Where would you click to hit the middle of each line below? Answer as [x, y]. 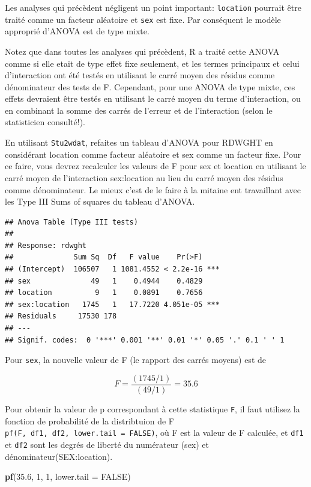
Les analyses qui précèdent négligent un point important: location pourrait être [153, 7]
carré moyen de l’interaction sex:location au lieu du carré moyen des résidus [144, 177]
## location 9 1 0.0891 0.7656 [104, 293]
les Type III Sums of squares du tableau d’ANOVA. [100, 201]
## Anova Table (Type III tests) [71, 222]
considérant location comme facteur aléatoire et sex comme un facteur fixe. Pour [153, 154]
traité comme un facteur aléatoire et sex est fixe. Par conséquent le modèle [143, 19]
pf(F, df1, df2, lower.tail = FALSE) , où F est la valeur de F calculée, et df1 [154, 433]
